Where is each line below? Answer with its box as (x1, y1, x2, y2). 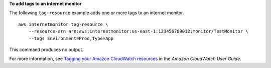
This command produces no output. (9, 46, 84, 52)
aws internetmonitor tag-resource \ (18, 21, 108, 27)
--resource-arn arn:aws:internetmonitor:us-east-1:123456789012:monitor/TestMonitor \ (28, 28, 248, 34)
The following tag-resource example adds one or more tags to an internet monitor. (9, 10, 184, 16)
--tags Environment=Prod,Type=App (28, 35, 114, 41)
